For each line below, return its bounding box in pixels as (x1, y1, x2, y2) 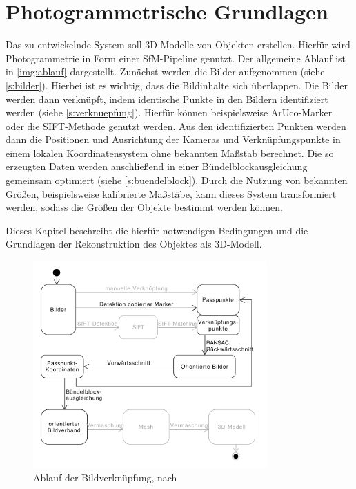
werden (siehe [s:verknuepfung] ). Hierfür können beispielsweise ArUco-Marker (6, 105, 333, 120)
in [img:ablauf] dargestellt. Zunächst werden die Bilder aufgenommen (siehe (6, 64, 325, 79)
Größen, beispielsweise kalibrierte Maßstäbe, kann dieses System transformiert (6, 186, 337, 201)
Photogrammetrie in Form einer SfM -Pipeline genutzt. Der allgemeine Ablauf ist (6, 50, 346, 65)
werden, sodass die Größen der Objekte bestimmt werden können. (6, 200, 283, 214)
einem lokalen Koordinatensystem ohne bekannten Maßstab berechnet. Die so (6, 145, 334, 160)
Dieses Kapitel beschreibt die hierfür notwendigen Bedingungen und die (6, 223, 308, 237)
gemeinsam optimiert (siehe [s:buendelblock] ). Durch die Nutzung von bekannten (6, 173, 348, 187)
